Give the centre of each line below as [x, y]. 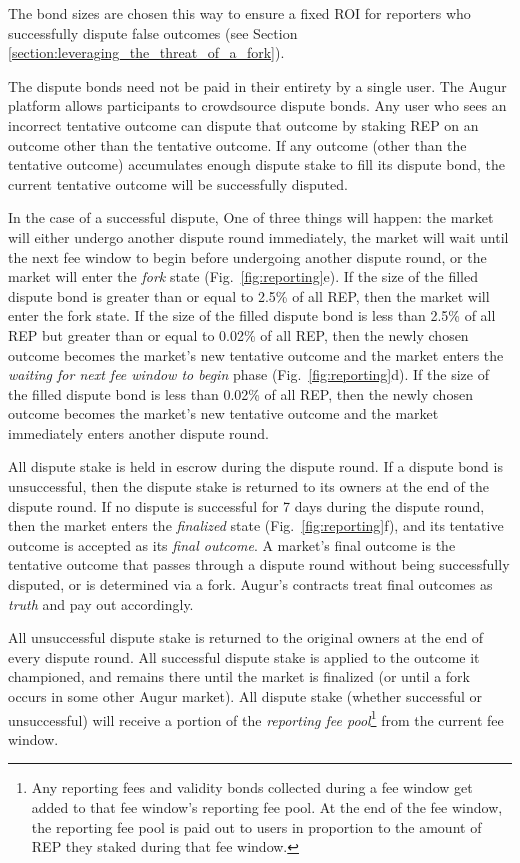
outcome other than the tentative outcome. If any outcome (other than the [237, 144]
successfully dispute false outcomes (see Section [153, 32]
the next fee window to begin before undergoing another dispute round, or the [247, 256]
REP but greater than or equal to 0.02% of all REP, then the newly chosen [238, 334]
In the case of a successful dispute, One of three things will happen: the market [251, 217]
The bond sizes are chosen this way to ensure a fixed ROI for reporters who [239, 13]
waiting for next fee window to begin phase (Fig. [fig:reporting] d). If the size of [248, 374]
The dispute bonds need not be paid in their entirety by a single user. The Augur [257, 85]
